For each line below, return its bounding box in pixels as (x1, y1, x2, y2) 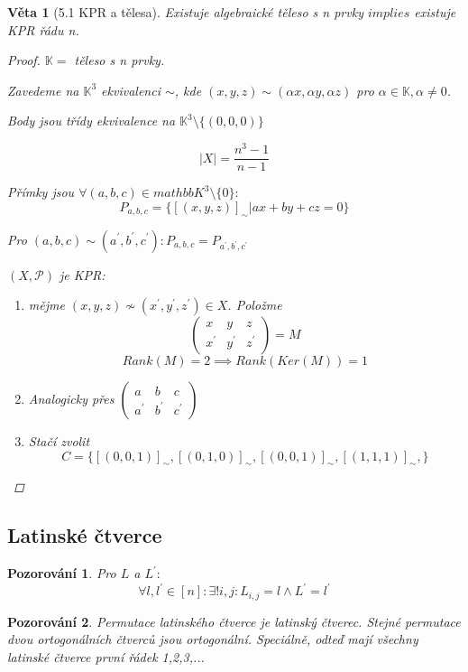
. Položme (227, 295, 282, 314)
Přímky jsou (7, 182, 75, 201)
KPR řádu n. (7, 20, 79, 39)
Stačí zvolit (28, 432, 90, 451)
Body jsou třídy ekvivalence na (7, 111, 176, 130)
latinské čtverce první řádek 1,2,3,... (7, 648, 205, 667)
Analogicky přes (28, 389, 115, 408)
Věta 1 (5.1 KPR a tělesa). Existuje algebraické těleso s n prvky (7, 3, 363, 21)
